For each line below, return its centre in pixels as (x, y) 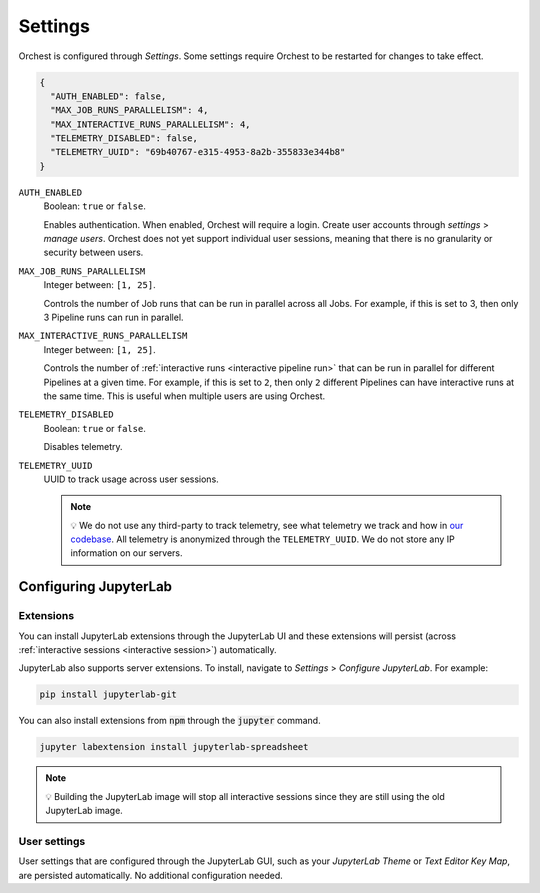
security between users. (93, 252)
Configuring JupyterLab (95, 586)
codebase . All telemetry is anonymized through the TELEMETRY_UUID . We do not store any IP (262, 539)
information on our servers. (126, 553)
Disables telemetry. (83, 447)
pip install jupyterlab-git (108, 694)
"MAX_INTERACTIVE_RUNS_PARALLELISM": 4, (150, 124)
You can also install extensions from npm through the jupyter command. (169, 721)
